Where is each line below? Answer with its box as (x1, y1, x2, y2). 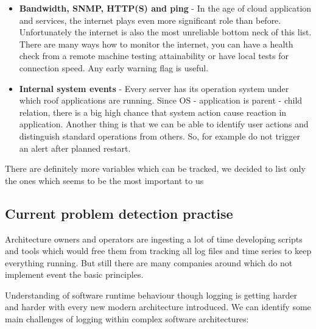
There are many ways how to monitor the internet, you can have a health (19, 37, 293, 50)
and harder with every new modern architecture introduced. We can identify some (5, 300, 311, 313)
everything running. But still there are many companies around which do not (5, 256, 293, 269)
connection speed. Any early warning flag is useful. (19, 61, 209, 74)
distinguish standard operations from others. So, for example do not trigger (19, 129, 300, 142)
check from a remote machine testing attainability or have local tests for (19, 49, 289, 62)
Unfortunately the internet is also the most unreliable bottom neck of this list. (19, 26, 312, 38)
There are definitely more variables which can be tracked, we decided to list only (5, 162, 306, 175)
